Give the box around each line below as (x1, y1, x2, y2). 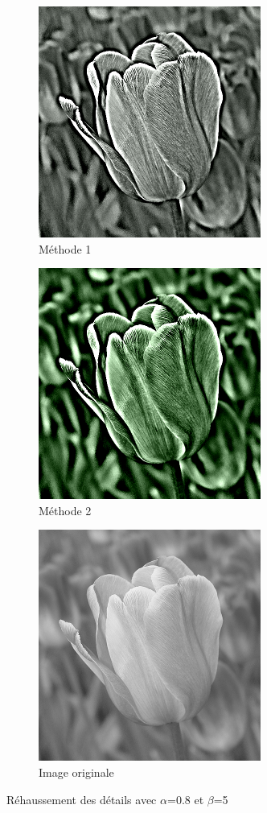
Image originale (39, 763, 114, 780)
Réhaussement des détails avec (6, 790, 157, 807)
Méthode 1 (39, 240, 92, 257)
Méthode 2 (39, 501, 92, 518)
